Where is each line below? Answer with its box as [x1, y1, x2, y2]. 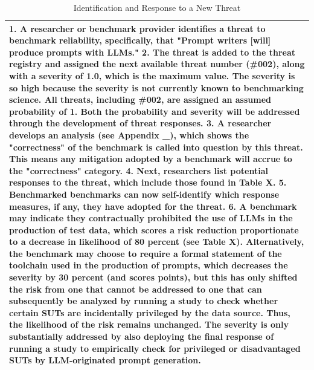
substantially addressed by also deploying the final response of [9, 330, 274, 343]
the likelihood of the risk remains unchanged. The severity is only [9, 318, 289, 331]
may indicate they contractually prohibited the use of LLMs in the [9, 212, 293, 224]
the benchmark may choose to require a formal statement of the [9, 247, 282, 259]
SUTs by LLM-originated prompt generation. [9, 354, 201, 366]
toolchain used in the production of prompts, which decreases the [9, 259, 288, 271]
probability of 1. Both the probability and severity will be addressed [9, 105, 300, 117]
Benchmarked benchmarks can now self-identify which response [9, 187, 280, 200]
